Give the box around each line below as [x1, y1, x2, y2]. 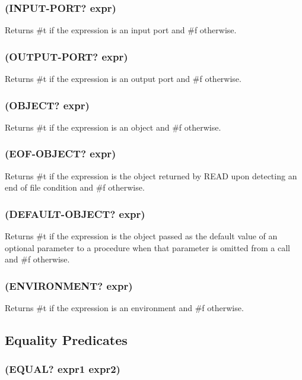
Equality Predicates [5, 331, 128, 349]
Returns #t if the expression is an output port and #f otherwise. [5, 72, 241, 85]
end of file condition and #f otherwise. [5, 181, 145, 194]
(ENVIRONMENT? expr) [5, 278, 133, 293]
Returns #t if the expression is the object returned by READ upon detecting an [5, 169, 297, 182]
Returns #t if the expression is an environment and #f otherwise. [5, 302, 244, 314]
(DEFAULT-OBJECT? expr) [5, 206, 145, 221]
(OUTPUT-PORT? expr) [5, 49, 128, 64]
